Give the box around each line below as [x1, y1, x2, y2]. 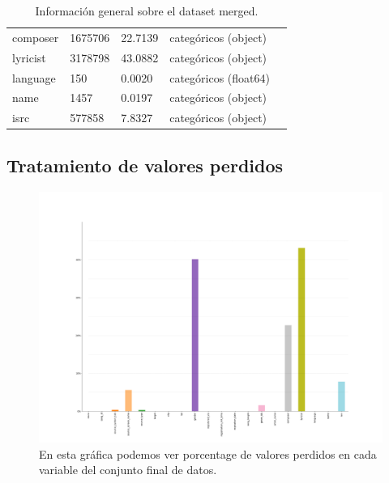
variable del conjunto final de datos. [39, 461, 217, 478]
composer [12, 28, 59, 45]
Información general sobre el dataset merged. [35, 2, 259, 19]
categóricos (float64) [169, 69, 270, 86]
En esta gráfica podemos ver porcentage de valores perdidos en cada [39, 445, 377, 462]
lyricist [12, 49, 46, 66]
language [12, 69, 56, 86]
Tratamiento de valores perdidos [6, 152, 284, 177]
